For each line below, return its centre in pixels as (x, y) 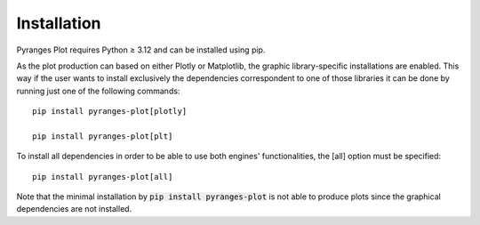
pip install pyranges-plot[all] (103, 177)
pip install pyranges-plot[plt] (103, 136)
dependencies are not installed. (74, 209)
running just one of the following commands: (98, 91)
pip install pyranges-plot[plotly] (110, 112)
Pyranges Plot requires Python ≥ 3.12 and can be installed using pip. (141, 50)
